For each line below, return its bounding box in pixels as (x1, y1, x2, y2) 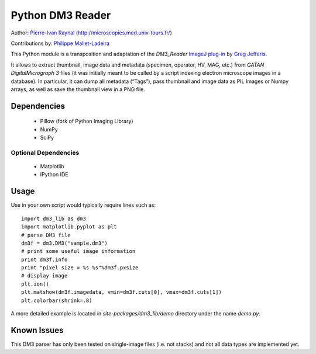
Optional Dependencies (11, 148, 80, 157)
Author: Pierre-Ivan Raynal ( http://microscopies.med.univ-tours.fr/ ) (11, 29, 173, 36)
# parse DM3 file (21, 231, 71, 238)
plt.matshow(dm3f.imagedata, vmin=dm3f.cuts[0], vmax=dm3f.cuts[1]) (21, 289, 222, 296)
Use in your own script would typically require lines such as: (11, 202, 156, 209)
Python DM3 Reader (11, 9, 111, 22)
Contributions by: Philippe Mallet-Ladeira (11, 40, 110, 47)
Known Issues (11, 325, 64, 335)
